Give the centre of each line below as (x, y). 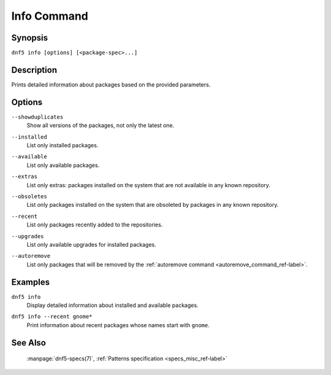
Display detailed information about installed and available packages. (112, 305)
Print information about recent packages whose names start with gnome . (118, 325)
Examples (31, 282)
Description (34, 70)
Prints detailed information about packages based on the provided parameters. (111, 84)
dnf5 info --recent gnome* (52, 317)
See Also (29, 343)
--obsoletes (29, 196)
